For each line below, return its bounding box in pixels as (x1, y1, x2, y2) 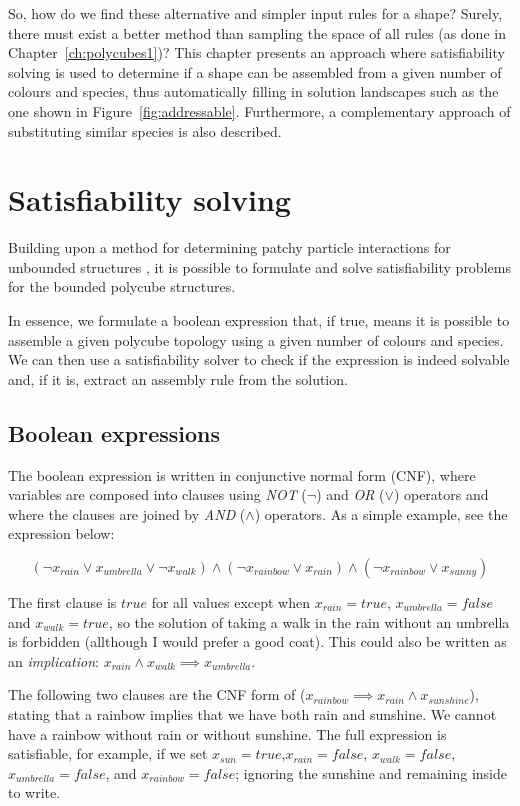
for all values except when (151, 592, 311, 613)
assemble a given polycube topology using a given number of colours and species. (8, 329, 504, 350)
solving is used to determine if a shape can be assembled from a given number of (8, 61, 502, 82)
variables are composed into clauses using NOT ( (8, 484, 307, 505)
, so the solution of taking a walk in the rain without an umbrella (108, 611, 510, 632)
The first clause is (8, 592, 117, 613)
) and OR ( (316, 484, 385, 505)
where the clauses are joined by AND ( (8, 503, 246, 524)
